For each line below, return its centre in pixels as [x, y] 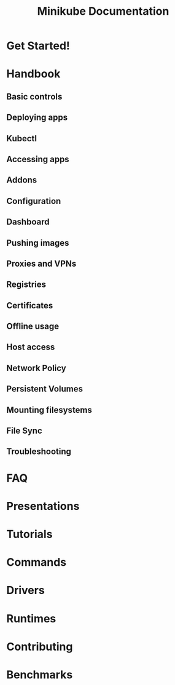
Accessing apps [38, 159]
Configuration [34, 201]
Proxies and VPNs [41, 263]
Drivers [25, 590]
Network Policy [36, 368]
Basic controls [34, 96]
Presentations [43, 506]
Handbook [33, 74]
